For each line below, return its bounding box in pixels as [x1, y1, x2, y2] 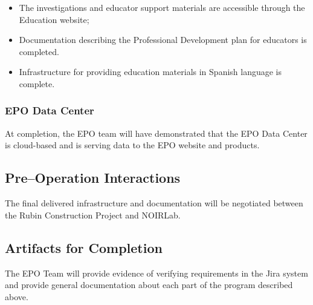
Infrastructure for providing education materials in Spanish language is [19, 65, 282, 78]
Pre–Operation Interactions [5, 168, 181, 187]
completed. [19, 45, 59, 57]
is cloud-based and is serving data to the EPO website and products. [5, 139, 260, 151]
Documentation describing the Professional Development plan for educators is [19, 33, 307, 46]
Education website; [19, 13, 89, 25]
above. [5, 290, 28, 303]
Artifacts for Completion [5, 238, 163, 257]
